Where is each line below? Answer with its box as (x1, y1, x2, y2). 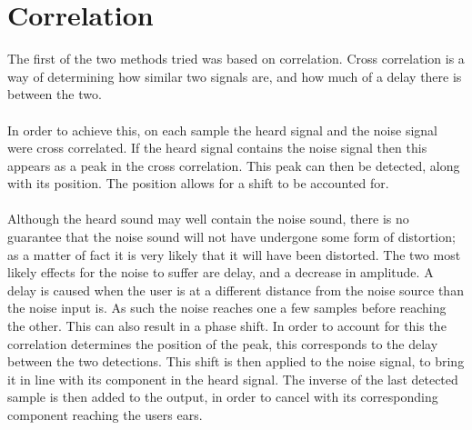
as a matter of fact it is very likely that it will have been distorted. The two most (7, 245, 461, 264)
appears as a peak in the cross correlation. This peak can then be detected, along (7, 155, 460, 175)
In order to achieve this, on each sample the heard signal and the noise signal (7, 120, 437, 139)
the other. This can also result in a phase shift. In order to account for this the (7, 316, 447, 335)
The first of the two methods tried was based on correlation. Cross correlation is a (7, 49, 465, 68)
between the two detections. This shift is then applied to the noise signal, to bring (7, 352, 465, 371)
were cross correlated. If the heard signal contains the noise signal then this (7, 138, 427, 157)
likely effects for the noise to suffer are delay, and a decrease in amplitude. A (7, 263, 434, 282)
